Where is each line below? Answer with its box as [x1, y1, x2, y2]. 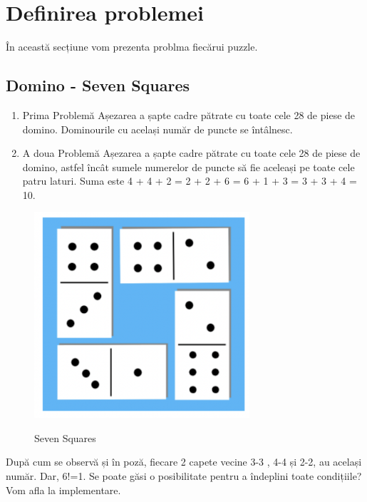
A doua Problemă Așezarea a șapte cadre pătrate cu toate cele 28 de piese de [22, 145, 361, 160]
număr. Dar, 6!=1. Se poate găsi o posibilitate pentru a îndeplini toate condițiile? [6, 468, 362, 483]
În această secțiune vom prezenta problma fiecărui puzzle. [6, 39, 258, 54]
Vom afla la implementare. [6, 482, 121, 497]
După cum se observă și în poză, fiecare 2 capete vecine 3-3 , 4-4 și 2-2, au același [6, 454, 362, 469]
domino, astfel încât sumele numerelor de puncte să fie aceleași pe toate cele [22, 159, 355, 174]
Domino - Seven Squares [6, 74, 190, 96]
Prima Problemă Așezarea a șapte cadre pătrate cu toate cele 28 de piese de [22, 107, 356, 122]
